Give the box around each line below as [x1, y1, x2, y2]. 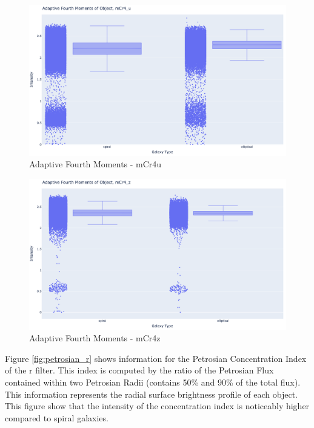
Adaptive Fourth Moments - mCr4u [29, 158, 162, 170]
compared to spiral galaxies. [5, 411, 109, 424]
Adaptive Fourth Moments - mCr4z [29, 332, 161, 344]
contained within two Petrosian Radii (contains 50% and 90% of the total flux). [5, 375, 301, 388]
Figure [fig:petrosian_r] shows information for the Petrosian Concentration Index [5, 352, 307, 364]
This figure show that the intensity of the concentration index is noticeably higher [5, 400, 310, 412]
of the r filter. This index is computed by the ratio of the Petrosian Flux [5, 364, 274, 376]
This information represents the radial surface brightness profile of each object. [5, 387, 298, 400]
